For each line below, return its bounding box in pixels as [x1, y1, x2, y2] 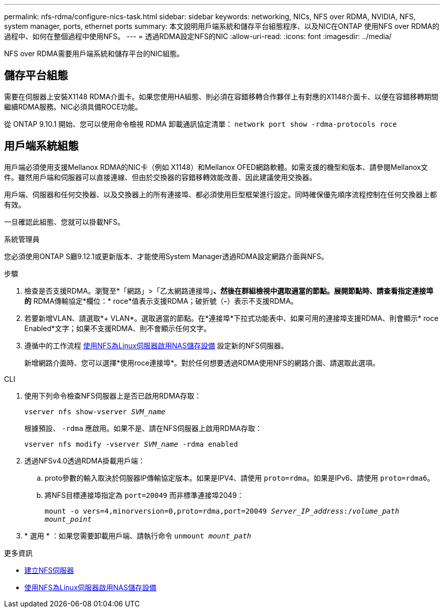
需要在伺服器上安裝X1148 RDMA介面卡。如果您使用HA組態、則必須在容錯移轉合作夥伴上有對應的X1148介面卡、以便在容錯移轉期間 [4, 92, 438, 101]
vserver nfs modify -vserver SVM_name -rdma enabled [24, 440, 238, 448]
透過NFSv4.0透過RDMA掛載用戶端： [24, 456, 145, 465]
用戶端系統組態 [4, 139, 79, 153]
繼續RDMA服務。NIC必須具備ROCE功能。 [4, 102, 142, 111]
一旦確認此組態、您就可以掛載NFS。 [4, 217, 125, 226]
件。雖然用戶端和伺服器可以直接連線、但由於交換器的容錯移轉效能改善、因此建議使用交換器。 [4, 172, 316, 182]
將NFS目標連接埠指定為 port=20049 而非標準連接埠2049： [45, 490, 244, 499]
